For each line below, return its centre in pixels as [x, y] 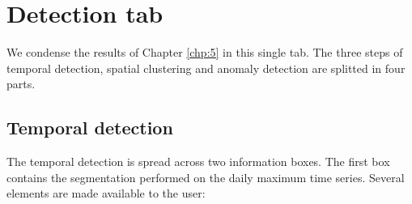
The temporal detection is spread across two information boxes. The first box [198, 161]
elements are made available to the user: [106, 193]
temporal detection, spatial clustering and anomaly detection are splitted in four [206, 68]
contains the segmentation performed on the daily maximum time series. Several [206, 177]
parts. [21, 84]
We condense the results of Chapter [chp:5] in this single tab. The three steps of [205, 52]
